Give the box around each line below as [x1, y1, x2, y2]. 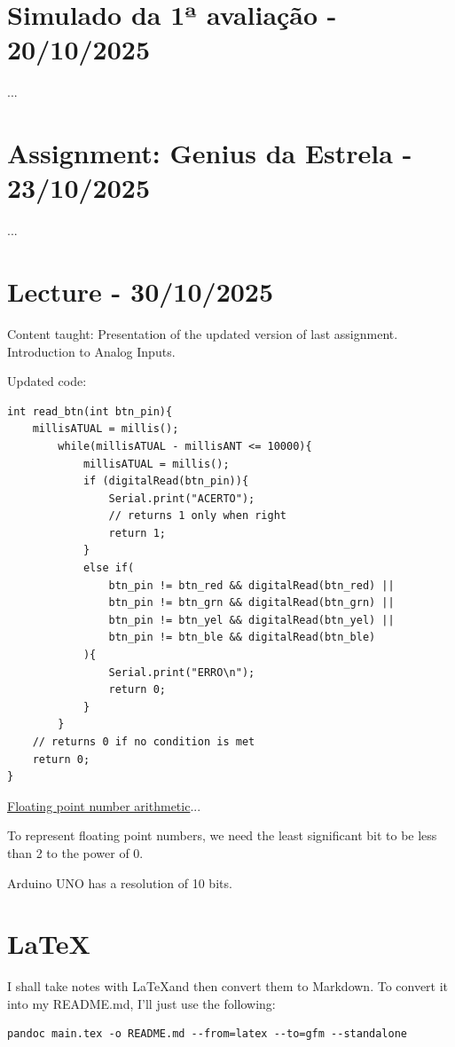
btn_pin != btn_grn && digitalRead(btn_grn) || [108, 596, 395, 610]
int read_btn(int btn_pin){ [7, 405, 173, 418]
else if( [82, 562, 135, 575]
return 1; [108, 526, 166, 539]
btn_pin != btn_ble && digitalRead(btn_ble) [108, 631, 376, 644]
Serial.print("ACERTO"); [108, 492, 255, 505]
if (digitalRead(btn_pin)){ [82, 475, 249, 488]
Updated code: [7, 372, 87, 390]
